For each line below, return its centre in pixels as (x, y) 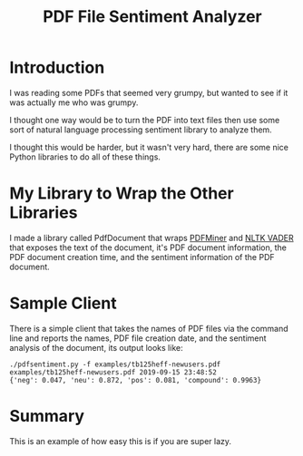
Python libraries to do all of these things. (85, 157)
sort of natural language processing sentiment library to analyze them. (141, 130)
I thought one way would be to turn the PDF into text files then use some (145, 120)
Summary (47, 416)
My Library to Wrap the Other (122, 194)
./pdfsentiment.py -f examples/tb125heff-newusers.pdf (115, 364)
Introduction (57, 68)
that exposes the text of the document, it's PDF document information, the (148, 247)
